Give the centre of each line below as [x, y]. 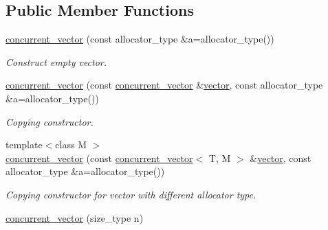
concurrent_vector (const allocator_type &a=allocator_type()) [140, 39]
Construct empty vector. [56, 61]
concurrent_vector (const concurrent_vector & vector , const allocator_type [164, 85]
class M [71, 145]
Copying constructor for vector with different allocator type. [131, 194]
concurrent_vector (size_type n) [75, 217]
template [24, 145]
